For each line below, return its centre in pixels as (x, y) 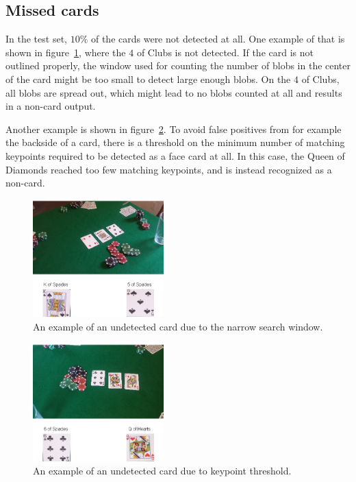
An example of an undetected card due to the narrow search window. (178, 326)
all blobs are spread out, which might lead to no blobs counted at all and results (174, 92)
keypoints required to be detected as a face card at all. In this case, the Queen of (175, 155)
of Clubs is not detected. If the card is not (225, 52)
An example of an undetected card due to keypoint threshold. (162, 471)
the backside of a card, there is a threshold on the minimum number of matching (175, 142)
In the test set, (36, 39)
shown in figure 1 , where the (66, 52)
